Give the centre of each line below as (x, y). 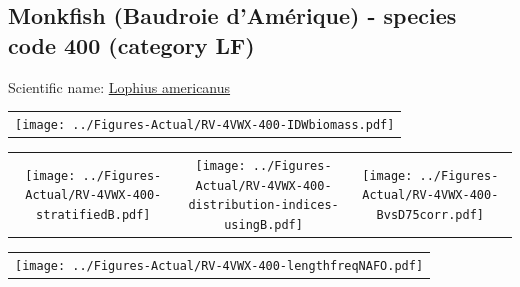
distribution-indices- (263, 205)
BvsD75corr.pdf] (430, 214)
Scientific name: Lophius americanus (119, 86)
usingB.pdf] (263, 224)
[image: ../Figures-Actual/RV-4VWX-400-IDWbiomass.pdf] (205, 124)
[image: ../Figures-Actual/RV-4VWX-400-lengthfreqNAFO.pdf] (219, 265)
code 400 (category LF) (131, 44)
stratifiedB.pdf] (93, 214)
